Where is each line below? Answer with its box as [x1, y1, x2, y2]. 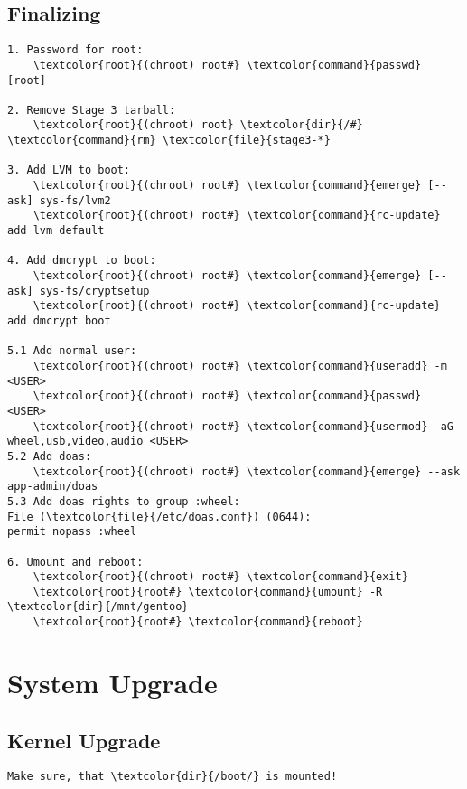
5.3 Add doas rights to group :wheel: [7, 494, 240, 508]
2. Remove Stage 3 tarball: [7, 103, 176, 117]
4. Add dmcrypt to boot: [7, 254, 156, 268]
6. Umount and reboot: [7, 555, 144, 568]
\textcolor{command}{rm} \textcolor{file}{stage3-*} [7, 134, 331, 147]
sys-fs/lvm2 [39, 193, 111, 207]
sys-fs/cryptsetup [39, 284, 150, 297]
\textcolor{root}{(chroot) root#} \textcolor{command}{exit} [33, 570, 408, 584]
